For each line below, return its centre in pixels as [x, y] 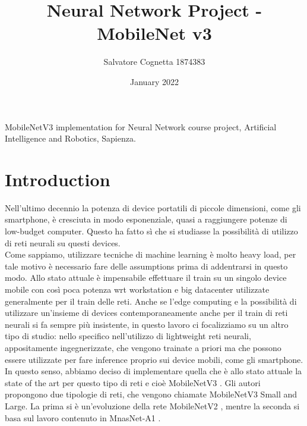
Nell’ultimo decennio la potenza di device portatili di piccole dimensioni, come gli [153, 207]
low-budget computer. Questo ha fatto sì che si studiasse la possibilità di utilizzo [151, 231]
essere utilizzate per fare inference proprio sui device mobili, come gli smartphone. [154, 359]
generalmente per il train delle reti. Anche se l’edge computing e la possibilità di [151, 301]
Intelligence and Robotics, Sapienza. [70, 138]
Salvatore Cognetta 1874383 [154, 62]
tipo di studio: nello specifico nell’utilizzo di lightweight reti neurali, [128, 336]
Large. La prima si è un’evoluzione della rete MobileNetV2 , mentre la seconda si [152, 405]
